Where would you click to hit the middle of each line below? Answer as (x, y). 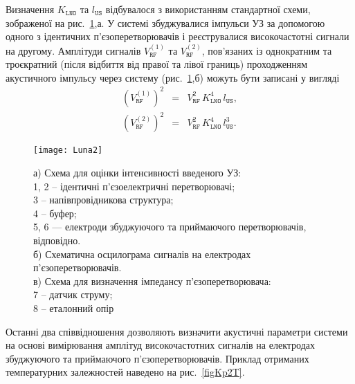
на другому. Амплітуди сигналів (73, 50)
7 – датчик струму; (73, 294)
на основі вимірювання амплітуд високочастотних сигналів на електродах (160, 345)
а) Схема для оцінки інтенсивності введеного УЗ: (137, 173)
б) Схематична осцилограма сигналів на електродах (142, 254)
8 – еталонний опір (74, 308)
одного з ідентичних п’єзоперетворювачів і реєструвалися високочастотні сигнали (177, 36)
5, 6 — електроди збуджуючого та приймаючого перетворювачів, (170, 227)
